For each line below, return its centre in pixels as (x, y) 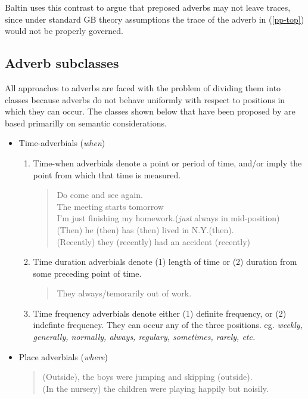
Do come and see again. (100, 195)
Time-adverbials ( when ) (62, 143)
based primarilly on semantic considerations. (86, 123)
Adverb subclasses (62, 63)
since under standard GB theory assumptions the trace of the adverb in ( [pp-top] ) (155, 19)
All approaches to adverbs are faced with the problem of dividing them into (143, 87)
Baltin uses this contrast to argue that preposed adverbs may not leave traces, (148, 7)
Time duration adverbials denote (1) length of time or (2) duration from (165, 262)
